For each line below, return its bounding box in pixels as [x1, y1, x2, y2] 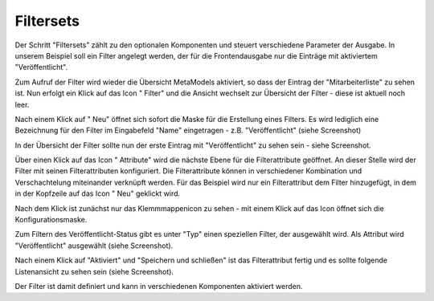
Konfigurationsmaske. [14, 215, 88, 225]
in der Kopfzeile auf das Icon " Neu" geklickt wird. [14, 189, 181, 198]
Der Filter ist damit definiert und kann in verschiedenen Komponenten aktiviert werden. [14, 281, 303, 291]
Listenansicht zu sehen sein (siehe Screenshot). [14, 266, 174, 276]
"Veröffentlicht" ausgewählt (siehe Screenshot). [14, 241, 174, 250]
